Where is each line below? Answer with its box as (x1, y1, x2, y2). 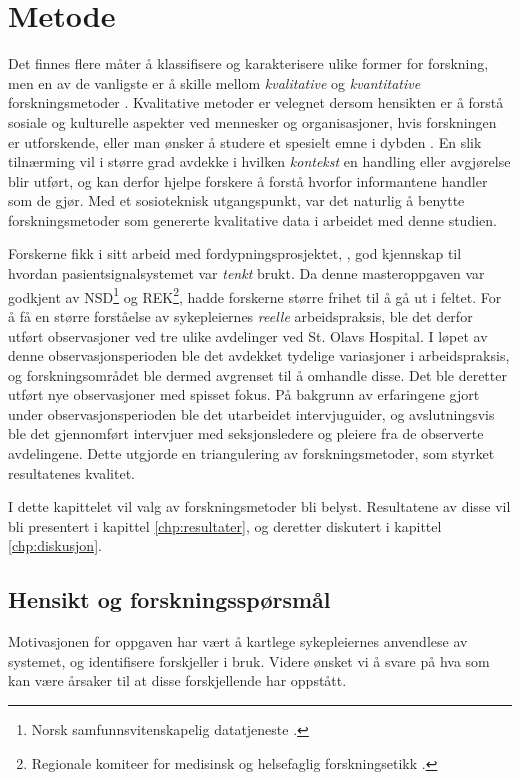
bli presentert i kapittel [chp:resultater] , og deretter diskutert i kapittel (8, 515, 442, 536)
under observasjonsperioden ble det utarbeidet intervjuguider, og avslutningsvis (8, 403, 495, 424)
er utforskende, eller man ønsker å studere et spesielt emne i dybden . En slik (8, 131, 482, 152)
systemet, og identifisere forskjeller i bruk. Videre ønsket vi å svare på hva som (8, 650, 490, 671)
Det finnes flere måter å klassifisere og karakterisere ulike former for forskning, (8, 53, 489, 74)
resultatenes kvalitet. (8, 462, 135, 483)
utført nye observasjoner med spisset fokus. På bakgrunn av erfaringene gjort (8, 384, 480, 405)
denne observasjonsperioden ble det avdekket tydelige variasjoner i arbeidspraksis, (8, 345, 510, 366)
